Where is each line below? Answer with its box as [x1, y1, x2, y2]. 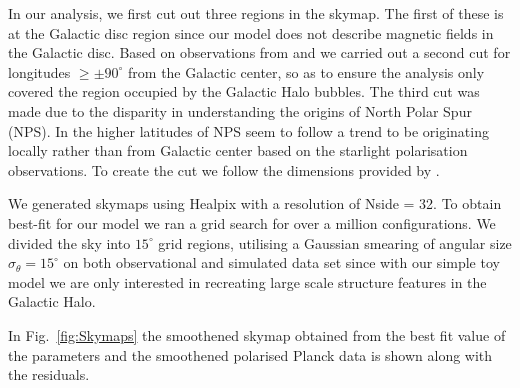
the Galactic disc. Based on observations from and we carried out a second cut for [8, 42, 511, 63]
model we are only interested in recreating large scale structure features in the [8, 271, 487, 292]
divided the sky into [8, 232, 131, 253]
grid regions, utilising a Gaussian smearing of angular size [158, 232, 512, 253]
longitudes [8, 61, 71, 82]
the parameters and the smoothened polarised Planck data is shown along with [8, 344, 493, 365]
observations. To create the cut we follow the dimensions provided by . [8, 159, 440, 180]
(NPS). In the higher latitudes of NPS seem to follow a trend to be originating [8, 120, 489, 141]
